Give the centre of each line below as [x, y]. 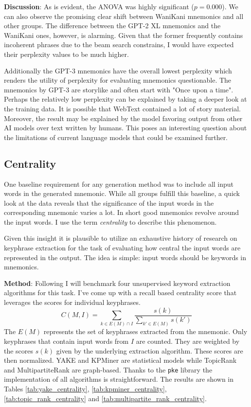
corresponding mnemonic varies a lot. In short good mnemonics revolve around [122, 212]
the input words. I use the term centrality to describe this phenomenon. [110, 221]
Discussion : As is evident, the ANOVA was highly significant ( [99, 6]
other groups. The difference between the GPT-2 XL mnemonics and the [112, 26]
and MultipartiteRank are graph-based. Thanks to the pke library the [108, 369]
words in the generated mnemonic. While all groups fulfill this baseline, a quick [122, 193]
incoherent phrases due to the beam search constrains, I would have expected [119, 44]
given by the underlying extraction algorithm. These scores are [150, 350]
